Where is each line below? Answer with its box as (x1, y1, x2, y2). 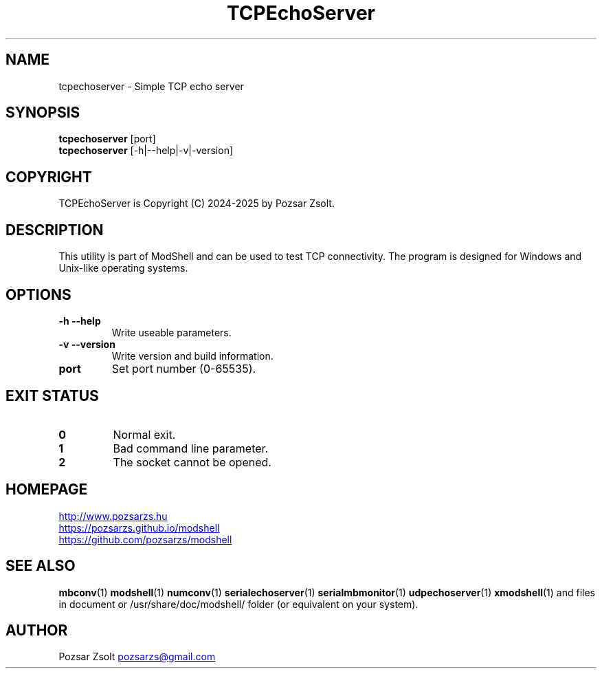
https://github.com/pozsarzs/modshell (58, 533, 232, 545)
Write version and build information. (111, 349, 274, 362)
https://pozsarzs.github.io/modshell (58, 521, 220, 534)
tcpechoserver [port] (58, 133, 156, 145)
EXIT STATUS (5, 387, 99, 405)
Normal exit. (113, 427, 176, 442)
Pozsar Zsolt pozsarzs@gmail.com (58, 651, 216, 663)
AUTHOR (5, 621, 68, 639)
